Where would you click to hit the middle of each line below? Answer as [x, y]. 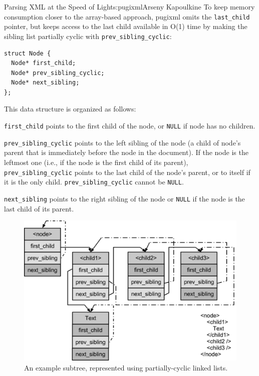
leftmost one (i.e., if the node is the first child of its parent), [96, 162]
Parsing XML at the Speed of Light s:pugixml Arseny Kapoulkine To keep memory [129, 6]
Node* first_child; [44, 63]
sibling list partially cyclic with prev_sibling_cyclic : [88, 36]
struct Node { [28, 53]
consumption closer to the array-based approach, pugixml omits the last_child [127, 16]
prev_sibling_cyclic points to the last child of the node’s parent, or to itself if [127, 172]
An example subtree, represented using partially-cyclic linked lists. [126, 368]
